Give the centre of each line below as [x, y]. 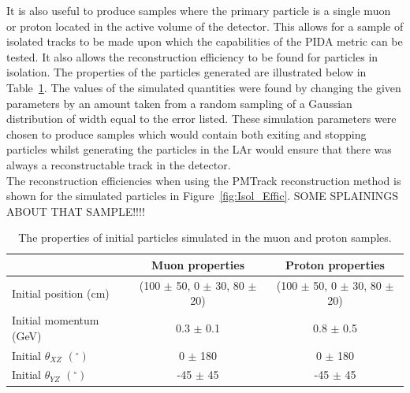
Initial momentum [56, 320]
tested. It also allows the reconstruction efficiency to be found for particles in [192, 56]
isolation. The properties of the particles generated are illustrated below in [186, 72]
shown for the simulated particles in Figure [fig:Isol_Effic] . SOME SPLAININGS [202, 196]
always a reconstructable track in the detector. [119, 164]
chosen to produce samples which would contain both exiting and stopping [186, 133]
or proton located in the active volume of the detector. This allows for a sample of [205, 26]
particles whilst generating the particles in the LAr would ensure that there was [199, 149]
